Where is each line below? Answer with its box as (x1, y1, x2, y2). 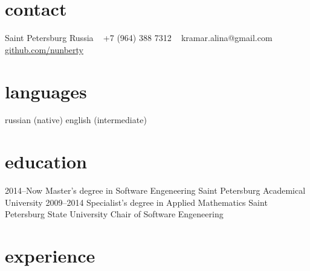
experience (5, 243, 95, 268)
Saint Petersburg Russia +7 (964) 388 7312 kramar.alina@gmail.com (5, 31, 273, 44)
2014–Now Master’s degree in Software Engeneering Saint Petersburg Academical (5, 184, 306, 197)
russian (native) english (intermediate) (5, 113, 147, 126)
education (5, 149, 87, 174)
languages (5, 78, 87, 103)
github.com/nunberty (5, 43, 83, 56)
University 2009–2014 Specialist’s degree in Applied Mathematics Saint (5, 196, 268, 208)
